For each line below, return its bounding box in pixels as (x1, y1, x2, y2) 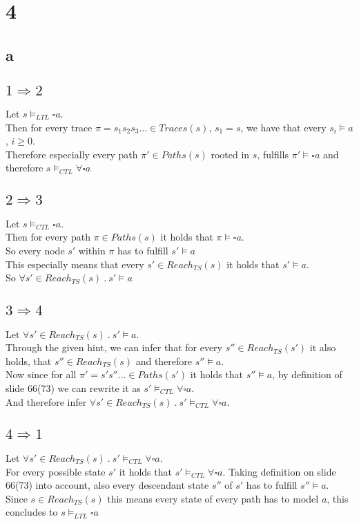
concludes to (6, 505, 58, 519)
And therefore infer (6, 394, 87, 409)
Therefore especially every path (6, 147, 138, 161)
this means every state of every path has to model (107, 491, 319, 505)
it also (309, 340, 336, 355)
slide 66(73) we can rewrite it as (6, 380, 141, 395)
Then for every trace (6, 120, 93, 134)
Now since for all (6, 367, 77, 382)
